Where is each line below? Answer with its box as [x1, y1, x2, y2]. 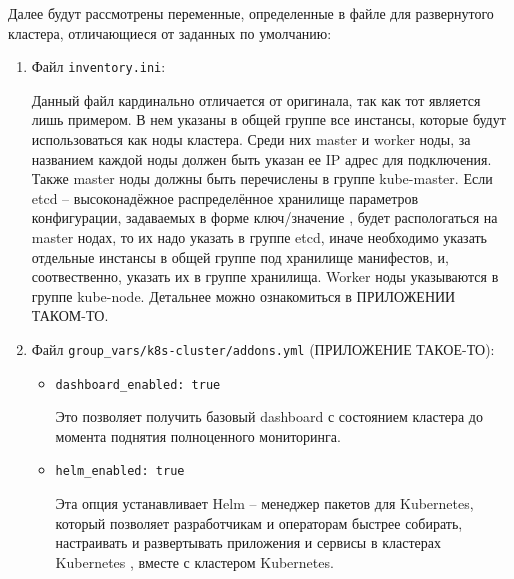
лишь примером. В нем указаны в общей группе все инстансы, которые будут [31, 109, 506, 130]
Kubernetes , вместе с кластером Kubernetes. [55, 551, 334, 572]
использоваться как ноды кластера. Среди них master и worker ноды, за [31, 129, 471, 150]
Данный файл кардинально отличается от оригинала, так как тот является [31, 89, 481, 110]
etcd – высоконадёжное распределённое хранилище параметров [31, 187, 419, 208]
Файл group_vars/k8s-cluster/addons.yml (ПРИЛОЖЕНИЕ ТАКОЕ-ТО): [31, 338, 495, 359]
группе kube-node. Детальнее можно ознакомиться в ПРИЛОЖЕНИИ [31, 285, 456, 306]
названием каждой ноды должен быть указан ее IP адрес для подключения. [31, 148, 492, 169]
